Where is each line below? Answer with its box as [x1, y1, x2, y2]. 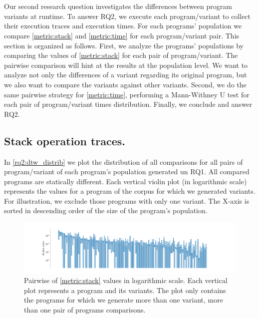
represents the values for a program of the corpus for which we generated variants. [4, 186, 256, 196]
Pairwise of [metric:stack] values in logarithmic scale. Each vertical [24, 275, 228, 286]
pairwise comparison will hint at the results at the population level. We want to [4, 59, 248, 70]
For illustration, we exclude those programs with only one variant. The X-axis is [4, 195, 250, 206]
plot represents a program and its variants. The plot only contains [24, 285, 226, 295]
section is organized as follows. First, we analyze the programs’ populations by [4, 40, 244, 50]
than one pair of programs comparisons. [24, 304, 146, 315]
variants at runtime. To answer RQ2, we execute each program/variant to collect [4, 10, 251, 21]
